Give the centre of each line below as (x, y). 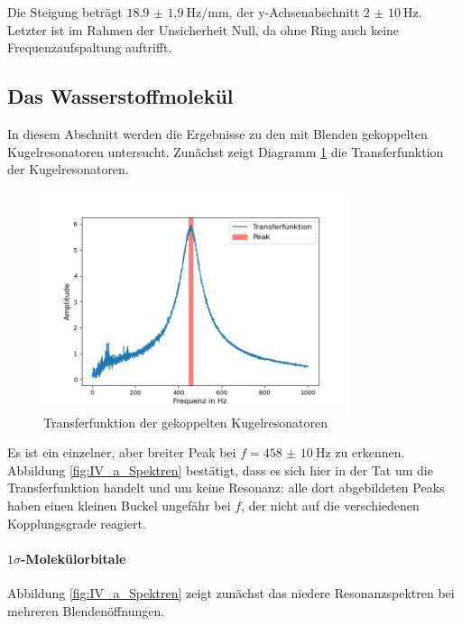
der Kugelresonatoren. (68, 169)
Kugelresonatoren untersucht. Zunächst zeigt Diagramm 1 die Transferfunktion (226, 151)
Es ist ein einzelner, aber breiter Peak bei (122, 452)
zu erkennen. (370, 452)
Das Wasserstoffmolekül (120, 96)
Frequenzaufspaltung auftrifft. (90, 47)
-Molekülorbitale (74, 558)
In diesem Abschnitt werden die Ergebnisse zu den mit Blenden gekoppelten (217, 133)
